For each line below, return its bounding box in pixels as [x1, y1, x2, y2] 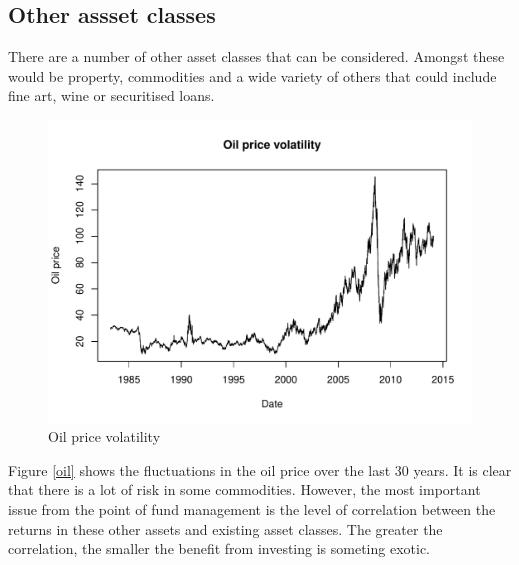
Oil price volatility [48, 426, 161, 447]
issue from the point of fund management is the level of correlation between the [8, 499, 496, 520]
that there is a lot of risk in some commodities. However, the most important [8, 479, 481, 500]
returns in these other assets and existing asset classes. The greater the [8, 518, 443, 539]
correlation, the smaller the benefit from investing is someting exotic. [8, 538, 431, 559]
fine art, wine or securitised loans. [8, 85, 215, 106]
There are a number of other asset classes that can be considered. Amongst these [8, 46, 505, 67]
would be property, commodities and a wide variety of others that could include [8, 65, 497, 86]
